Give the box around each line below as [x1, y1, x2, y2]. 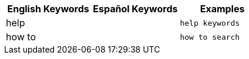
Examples [200, 3, 245, 15]
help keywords [180, 18, 240, 27]
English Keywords [7, 3, 89, 15]
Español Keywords [93, 3, 178, 15]
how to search [180, 32, 240, 41]
